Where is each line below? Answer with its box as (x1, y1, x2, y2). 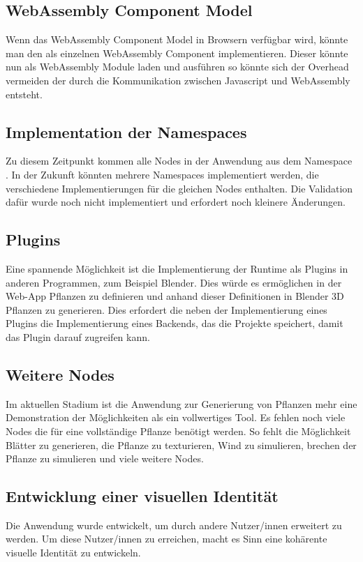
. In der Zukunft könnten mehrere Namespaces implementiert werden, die (6, 167, 319, 181)
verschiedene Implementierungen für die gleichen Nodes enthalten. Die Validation (6, 181, 353, 195)
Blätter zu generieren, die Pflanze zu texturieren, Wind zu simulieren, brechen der (6, 437, 357, 452)
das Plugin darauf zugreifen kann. (6, 329, 150, 344)
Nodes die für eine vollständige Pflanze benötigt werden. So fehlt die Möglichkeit (6, 423, 351, 438)
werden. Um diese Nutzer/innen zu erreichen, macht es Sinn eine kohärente (6, 531, 327, 546)
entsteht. (6, 86, 43, 101)
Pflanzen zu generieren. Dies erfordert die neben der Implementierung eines (6, 302, 327, 317)
